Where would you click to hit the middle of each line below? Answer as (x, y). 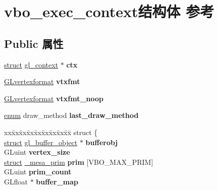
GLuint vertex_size (37, 152)
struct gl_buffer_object (41, 142)
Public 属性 (34, 43)
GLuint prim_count (38, 172)
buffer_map (57, 181)
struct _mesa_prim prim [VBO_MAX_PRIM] (79, 162)
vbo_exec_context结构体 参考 (109, 11)
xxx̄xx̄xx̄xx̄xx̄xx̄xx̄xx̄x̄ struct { (51, 132)
